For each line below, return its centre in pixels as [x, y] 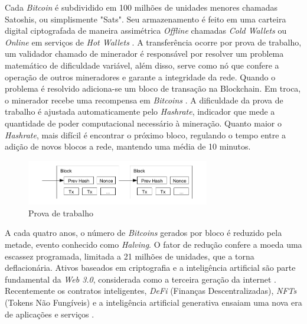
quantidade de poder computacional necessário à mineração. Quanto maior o [143, 123]
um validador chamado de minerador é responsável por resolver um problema [144, 54]
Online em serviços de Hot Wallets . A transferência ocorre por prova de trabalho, [153, 42]
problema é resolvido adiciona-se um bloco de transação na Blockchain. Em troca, [153, 88]
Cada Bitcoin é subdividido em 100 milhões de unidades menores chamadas [141, 7]
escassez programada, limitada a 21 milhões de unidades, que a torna [130, 256]
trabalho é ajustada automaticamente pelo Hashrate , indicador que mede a [140, 111]
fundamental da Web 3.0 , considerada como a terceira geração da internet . [141, 279]
